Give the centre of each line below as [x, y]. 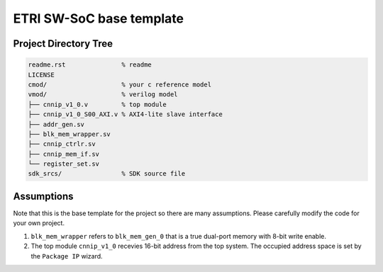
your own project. [39, 223]
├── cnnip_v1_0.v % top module [97, 104]
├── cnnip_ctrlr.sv [62, 144]
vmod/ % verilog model [103, 95]
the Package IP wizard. [67, 256]
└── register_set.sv [63, 164]
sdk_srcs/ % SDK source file [107, 174]
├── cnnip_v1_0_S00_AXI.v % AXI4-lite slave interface [125, 114]
